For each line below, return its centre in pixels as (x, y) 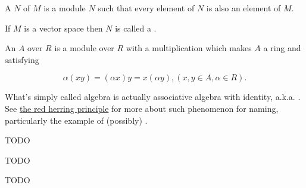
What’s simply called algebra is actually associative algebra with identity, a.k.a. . (153, 97)
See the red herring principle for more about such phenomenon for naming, (142, 108)
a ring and (282, 48)
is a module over (84, 48)
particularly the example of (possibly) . (76, 120)
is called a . (136, 28)
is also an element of (243, 8)
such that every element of (146, 8)
